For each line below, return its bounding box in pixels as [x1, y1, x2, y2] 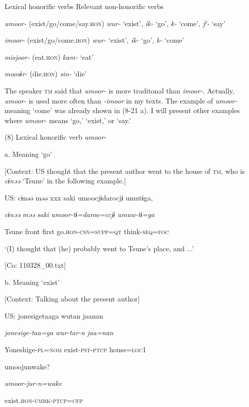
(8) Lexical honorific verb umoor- [5, 132, 106, 142]
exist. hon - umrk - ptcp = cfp [5, 394, 83, 405]
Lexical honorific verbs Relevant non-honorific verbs [5, 1, 164, 11]
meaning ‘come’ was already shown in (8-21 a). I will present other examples [5, 105, 240, 116]
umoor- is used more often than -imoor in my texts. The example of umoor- [5, 95, 237, 106]
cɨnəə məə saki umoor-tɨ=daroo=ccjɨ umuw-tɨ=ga [5, 209, 155, 220]
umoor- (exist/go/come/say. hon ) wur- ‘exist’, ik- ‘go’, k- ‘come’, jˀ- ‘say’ [5, 18, 225, 28]
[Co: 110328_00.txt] [5, 260, 66, 270]
